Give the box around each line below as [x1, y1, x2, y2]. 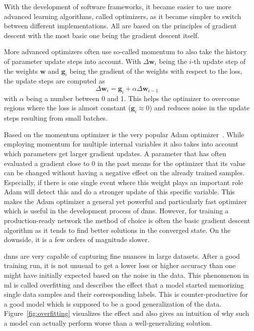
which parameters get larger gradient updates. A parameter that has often [4, 148, 227, 158]
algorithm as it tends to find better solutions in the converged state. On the [4, 225, 231, 235]
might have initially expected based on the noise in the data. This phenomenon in [4, 270, 249, 280]
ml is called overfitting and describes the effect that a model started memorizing [4, 279, 244, 290]
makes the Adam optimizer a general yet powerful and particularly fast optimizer [4, 196, 247, 206]
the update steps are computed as [4, 76, 105, 86]
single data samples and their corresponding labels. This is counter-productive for [4, 289, 248, 299]
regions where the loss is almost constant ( [4, 103, 131, 113]
